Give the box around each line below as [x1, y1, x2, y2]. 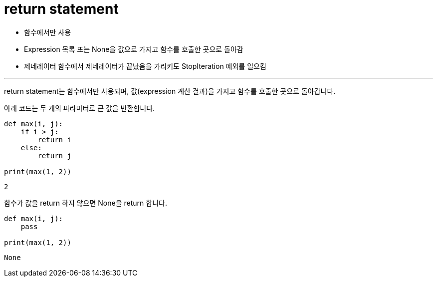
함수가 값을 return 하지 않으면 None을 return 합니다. [4, 198, 167, 207]
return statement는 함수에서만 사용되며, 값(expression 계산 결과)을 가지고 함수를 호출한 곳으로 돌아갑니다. [4, 86, 336, 95]
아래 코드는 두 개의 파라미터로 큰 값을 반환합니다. [4, 103, 155, 112]
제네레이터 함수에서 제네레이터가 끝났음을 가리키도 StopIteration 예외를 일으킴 [24, 61, 266, 70]
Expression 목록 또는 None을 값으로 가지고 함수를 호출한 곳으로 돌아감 [24, 44, 243, 53]
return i [37, 135, 71, 144]
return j [37, 151, 71, 160]
